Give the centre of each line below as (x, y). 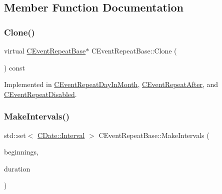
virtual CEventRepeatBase (45, 50)
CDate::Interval (61, 135)
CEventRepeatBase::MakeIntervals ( (154, 135)
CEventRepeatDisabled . (40, 94)
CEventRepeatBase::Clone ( (134, 50)
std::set (15, 135)
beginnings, (21, 152)
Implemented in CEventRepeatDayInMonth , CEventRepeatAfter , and (111, 84)
